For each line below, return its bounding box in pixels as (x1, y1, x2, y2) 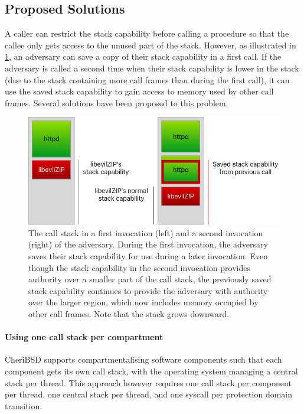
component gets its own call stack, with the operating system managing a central (5, 365, 298, 377)
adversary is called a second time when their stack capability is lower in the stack (5, 61, 299, 74)
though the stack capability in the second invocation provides (28, 261, 250, 273)
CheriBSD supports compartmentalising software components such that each (5, 353, 282, 366)
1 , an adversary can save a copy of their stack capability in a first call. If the (5, 50, 282, 63)
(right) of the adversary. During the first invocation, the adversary (28, 238, 268, 250)
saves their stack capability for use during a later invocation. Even (28, 250, 268, 262)
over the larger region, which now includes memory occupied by (28, 296, 259, 308)
